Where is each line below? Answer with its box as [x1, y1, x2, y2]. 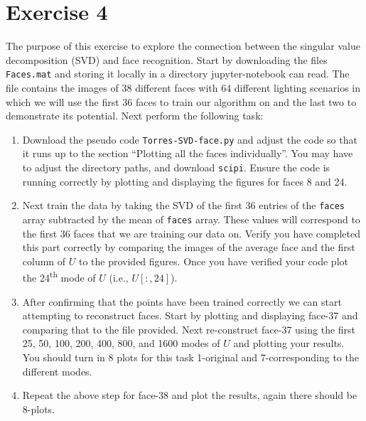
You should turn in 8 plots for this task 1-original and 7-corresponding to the [22, 349, 359, 364]
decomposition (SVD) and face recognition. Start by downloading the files [6, 52, 328, 67]
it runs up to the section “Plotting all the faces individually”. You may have [22, 146, 353, 161]
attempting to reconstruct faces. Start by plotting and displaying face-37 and [22, 308, 358, 323]
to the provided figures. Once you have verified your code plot [78, 253, 348, 268]
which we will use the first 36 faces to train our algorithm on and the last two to [6, 94, 357, 109]
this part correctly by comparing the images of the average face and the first [22, 240, 355, 255]
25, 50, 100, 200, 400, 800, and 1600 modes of [22, 336, 220, 351]
